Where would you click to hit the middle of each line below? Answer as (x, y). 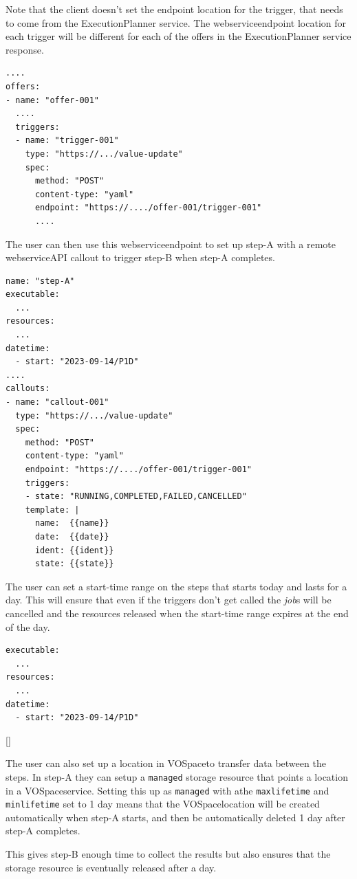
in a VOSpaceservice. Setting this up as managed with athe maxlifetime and (167, 790)
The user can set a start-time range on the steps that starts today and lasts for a (176, 586)
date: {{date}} (72, 536)
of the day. (28, 626)
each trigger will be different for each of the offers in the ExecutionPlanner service (178, 36)
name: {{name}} (72, 523)
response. (25, 49)
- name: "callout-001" (57, 402)
